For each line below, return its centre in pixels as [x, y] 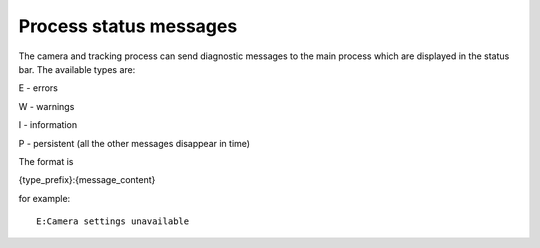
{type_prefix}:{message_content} [87, 180]
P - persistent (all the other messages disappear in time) [134, 143]
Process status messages [128, 26]
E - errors [38, 88]
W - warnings [46, 106]
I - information [48, 125]
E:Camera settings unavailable [113, 221]
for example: [44, 198]
